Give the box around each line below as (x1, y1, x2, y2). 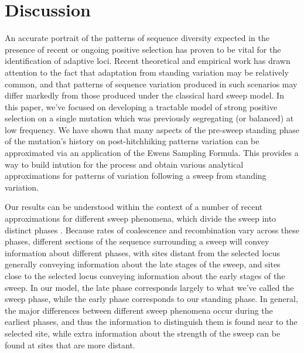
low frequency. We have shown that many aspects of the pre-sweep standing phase (5, 123, 299, 135)
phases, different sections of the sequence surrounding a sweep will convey (5, 235, 269, 247)
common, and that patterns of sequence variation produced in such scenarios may (5, 77, 298, 90)
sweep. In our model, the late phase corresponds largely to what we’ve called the (5, 281, 294, 293)
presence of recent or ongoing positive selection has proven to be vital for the (5, 43, 281, 55)
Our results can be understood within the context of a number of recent (5, 201, 263, 213)
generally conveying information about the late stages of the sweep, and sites (5, 258, 281, 270)
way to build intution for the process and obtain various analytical (5, 158, 244, 170)
